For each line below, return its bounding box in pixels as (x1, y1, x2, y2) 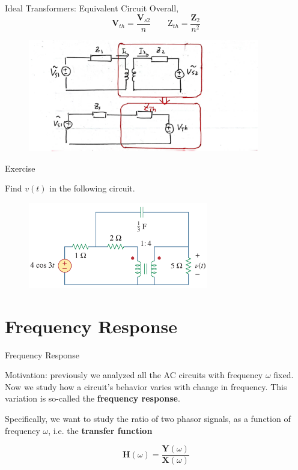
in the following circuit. (49, 182, 135, 194)
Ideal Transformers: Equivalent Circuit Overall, (5, 2, 179, 14)
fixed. (273, 369, 294, 381)
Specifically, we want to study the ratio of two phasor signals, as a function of (5, 412, 291, 424)
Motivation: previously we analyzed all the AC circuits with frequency (5, 369, 263, 381)
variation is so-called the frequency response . (5, 392, 180, 405)
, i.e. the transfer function (48, 424, 153, 436)
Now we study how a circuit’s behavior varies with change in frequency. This (5, 380, 287, 393)
